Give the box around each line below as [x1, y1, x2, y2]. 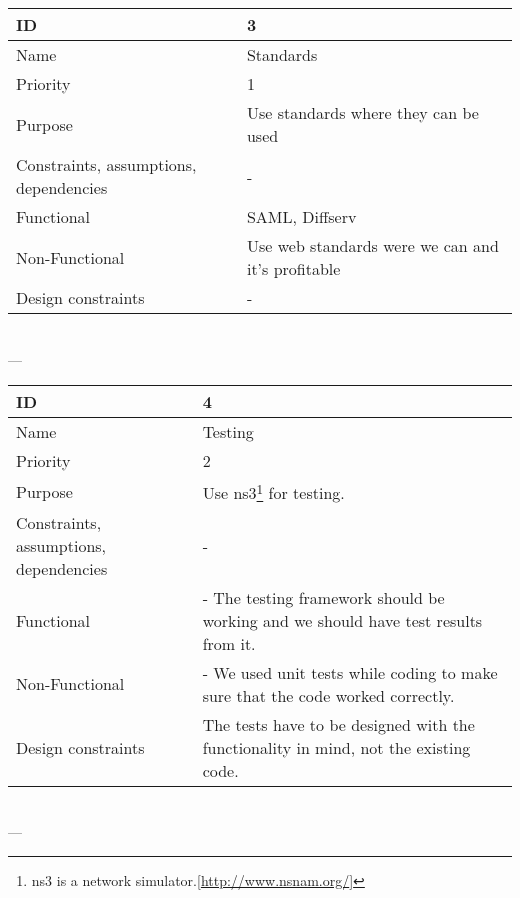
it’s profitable [246, 257, 341, 280]
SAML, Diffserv [246, 205, 357, 228]
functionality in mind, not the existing [202, 735, 471, 759]
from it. [202, 631, 256, 655]
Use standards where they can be [246, 101, 479, 124]
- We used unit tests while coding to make [202, 660, 498, 684]
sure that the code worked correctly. [202, 683, 455, 707]
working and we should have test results [202, 608, 483, 632]
